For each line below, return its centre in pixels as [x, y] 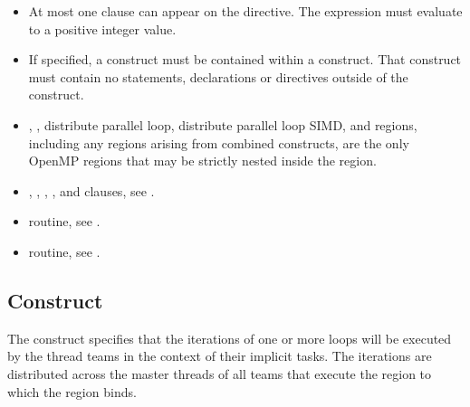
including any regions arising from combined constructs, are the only [219, 142]
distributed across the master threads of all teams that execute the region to [220, 373]
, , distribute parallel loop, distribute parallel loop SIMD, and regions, [223, 124]
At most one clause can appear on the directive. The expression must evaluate [245, 11]
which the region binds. [72, 391]
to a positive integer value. [102, 28]
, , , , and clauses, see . [91, 190]
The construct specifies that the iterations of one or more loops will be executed [230, 338]
